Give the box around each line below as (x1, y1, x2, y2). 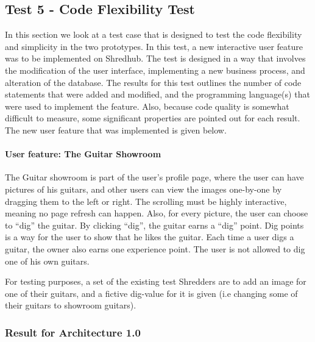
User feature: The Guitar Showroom (5, 148, 161, 160)
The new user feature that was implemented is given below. (5, 123, 227, 136)
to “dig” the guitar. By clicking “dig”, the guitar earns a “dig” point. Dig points (5, 218, 304, 231)
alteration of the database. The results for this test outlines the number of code (5, 76, 302, 88)
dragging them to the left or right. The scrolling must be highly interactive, (5, 194, 287, 207)
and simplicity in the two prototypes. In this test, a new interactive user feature (5, 40, 303, 52)
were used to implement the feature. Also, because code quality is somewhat (5, 99, 289, 112)
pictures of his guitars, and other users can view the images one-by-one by (5, 182, 282, 195)
